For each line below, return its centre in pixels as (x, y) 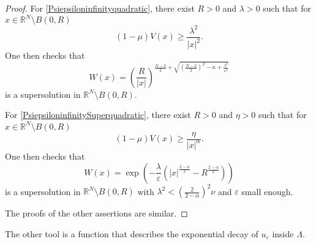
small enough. (267, 191)
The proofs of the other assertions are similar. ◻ (96, 213)
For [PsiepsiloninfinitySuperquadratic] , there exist (98, 115)
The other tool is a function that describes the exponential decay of (132, 233)
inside (283, 233)
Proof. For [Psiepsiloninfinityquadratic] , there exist (100, 8)
